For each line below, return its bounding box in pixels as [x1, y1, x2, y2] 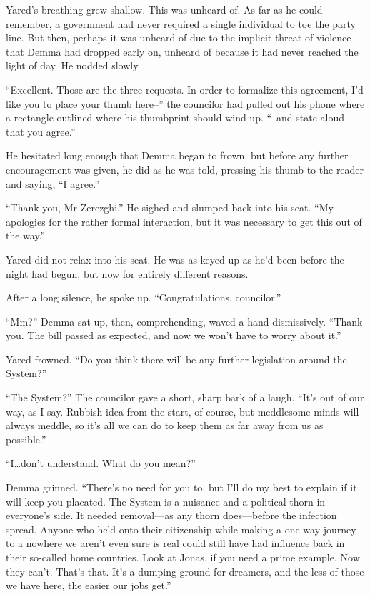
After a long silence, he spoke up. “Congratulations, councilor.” [6, 290, 281, 305]
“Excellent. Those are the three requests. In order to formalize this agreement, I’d [6, 81, 364, 96]
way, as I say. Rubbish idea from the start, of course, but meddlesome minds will [6, 403, 359, 418]
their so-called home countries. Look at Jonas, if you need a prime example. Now [6, 550, 360, 564]
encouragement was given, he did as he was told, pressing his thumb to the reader [6, 161, 364, 176]
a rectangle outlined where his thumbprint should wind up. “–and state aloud [6, 110, 345, 125]
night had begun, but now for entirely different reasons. [6, 266, 249, 281]
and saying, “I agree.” [6, 176, 99, 191]
